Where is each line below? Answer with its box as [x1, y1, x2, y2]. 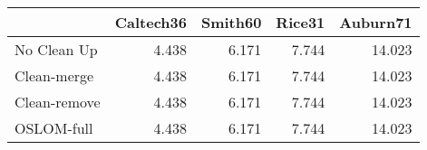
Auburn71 [339, 12, 412, 33]
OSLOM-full [15, 117, 93, 138]
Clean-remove [15, 91, 101, 112]
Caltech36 [114, 12, 187, 33]
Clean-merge [15, 65, 94, 86]
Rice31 [276, 12, 325, 33]
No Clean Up [15, 39, 98, 60]
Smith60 [200, 12, 262, 33]
